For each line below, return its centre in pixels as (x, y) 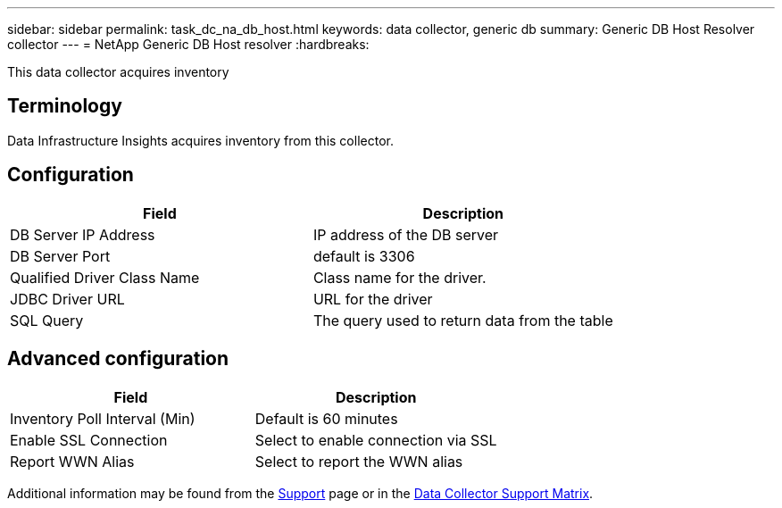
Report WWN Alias (72, 461)
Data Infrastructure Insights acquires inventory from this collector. (200, 140)
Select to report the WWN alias (359, 461)
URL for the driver (373, 299)
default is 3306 (364, 256)
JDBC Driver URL (67, 299)
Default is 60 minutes (326, 418)
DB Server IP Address (83, 234)
